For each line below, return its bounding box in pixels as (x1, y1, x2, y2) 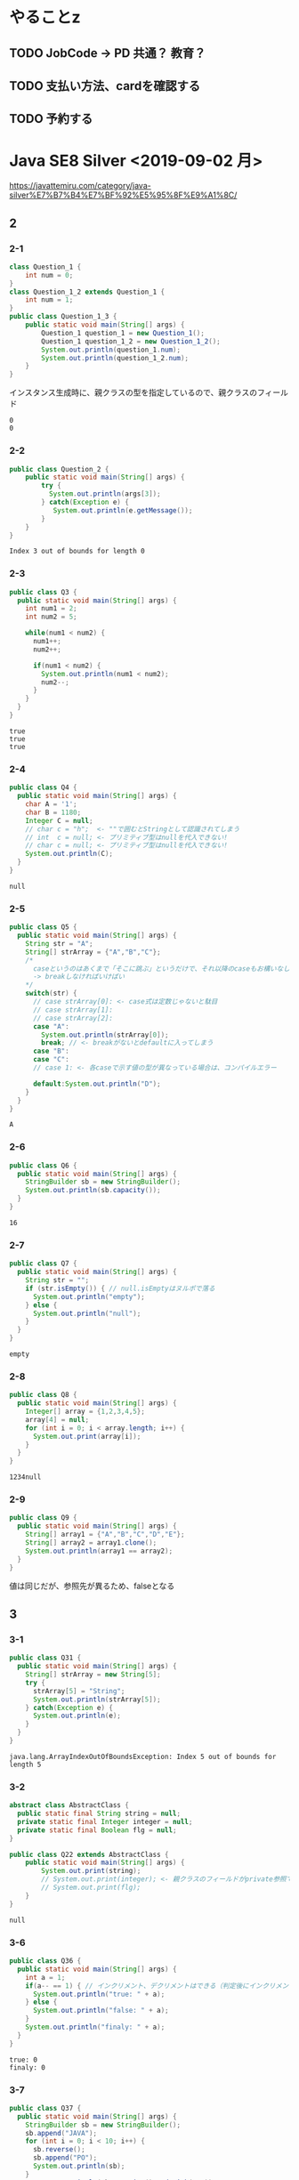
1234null (9, 1473, 42, 1482)
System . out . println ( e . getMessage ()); (53, 505, 193, 515)
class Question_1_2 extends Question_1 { (9, 287, 166, 296)
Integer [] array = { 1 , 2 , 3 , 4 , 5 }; (25, 1407, 145, 1417)
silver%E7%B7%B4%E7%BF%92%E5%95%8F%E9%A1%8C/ (9, 190, 238, 200)
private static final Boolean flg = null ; (17, 1825, 177, 1835)
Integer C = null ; (25, 816, 93, 825)
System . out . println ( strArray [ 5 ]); (32, 1695, 162, 1704)
